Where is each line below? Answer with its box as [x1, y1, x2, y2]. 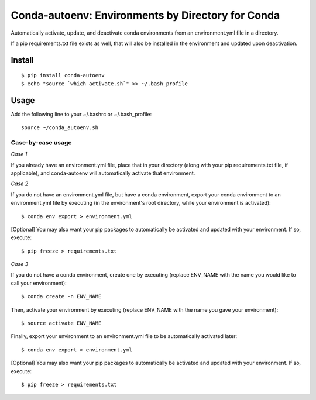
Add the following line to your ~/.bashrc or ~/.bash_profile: [11, 111, 152, 118]
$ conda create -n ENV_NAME [21, 293, 102, 300]
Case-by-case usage [11, 138, 73, 146]
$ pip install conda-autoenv [21, 72, 105, 79]
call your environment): [11, 280, 67, 287]
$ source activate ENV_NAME [21, 320, 102, 327]
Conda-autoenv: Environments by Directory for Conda [11, 9, 280, 22]
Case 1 [11, 151, 28, 158]
